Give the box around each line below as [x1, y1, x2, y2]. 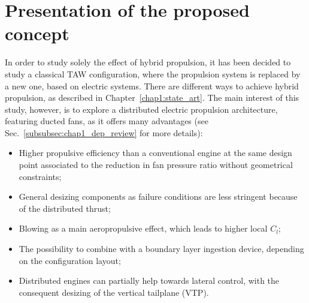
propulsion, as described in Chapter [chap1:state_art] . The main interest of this [5, 91, 299, 104]
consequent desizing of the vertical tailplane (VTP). [19, 286, 209, 298]
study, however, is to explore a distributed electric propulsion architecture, [5, 103, 278, 115]
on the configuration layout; [19, 254, 121, 266]
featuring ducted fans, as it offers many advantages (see [5, 115, 208, 127]
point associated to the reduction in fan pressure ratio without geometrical [19, 158, 293, 171]
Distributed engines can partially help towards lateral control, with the [19, 274, 280, 287]
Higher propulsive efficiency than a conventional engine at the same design [19, 146, 292, 159]
